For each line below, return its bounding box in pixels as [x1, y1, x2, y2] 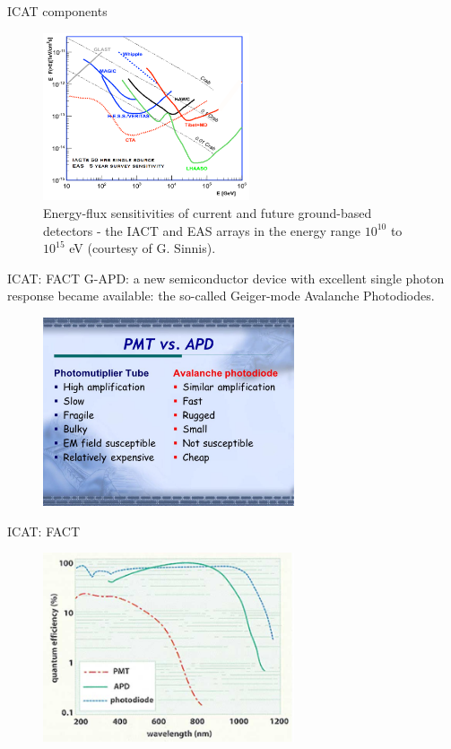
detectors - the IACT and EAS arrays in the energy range [43, 221, 361, 240]
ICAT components [7, 2, 108, 20]
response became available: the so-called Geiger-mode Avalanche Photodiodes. [7, 286, 435, 305]
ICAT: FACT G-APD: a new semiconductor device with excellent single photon [7, 268, 445, 287]
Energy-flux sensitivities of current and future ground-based [43, 204, 372, 222]
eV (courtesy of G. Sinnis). [69, 239, 216, 257]
